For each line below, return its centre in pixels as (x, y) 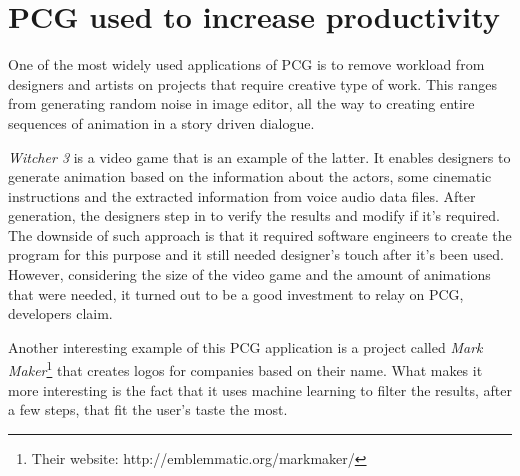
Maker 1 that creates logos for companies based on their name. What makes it (245, 369)
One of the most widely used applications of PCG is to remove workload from (246, 64)
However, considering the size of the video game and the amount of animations (249, 274)
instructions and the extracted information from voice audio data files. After (242, 195)
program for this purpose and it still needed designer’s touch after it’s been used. (256, 254)
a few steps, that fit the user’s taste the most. (148, 409)
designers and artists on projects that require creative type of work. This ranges (252, 83)
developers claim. (60, 313)
